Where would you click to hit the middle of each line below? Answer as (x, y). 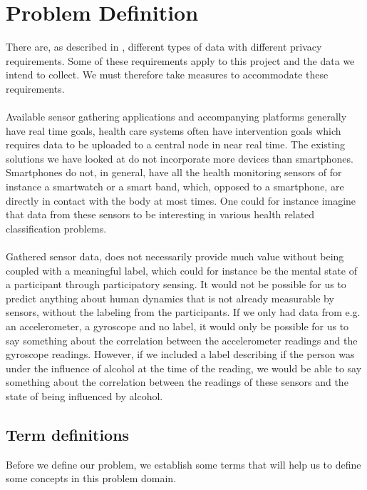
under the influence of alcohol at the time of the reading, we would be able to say (184, 368)
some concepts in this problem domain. (91, 478)
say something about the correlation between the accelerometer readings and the (182, 340)
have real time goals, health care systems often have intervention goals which (174, 130)
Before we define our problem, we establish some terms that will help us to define (183, 464)
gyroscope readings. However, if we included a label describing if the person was (180, 354)
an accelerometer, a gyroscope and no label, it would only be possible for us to (177, 326)
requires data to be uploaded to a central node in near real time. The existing (175, 144)
